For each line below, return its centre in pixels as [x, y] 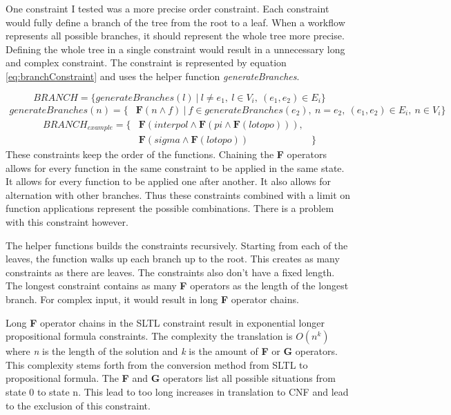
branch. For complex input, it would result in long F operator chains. [152, 299]
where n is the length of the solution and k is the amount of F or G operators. [172, 351]
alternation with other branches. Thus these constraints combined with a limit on [178, 194]
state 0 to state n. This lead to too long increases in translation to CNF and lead [177, 392]
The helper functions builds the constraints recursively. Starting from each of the [177, 245]
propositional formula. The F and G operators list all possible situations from [171, 378]
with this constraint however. [67, 222]
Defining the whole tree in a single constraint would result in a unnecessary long [175, 49]
